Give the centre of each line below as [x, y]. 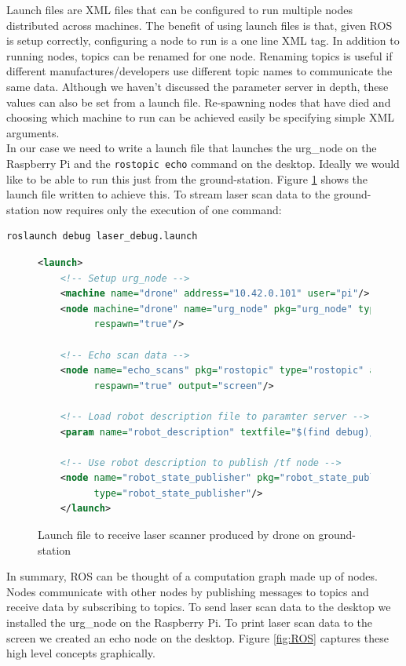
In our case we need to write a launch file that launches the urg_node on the [192, 148]
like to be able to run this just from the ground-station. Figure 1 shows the [187, 178]
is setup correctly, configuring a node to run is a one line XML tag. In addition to [203, 40]
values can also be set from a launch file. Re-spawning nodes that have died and [199, 102]
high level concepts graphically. [81, 653]
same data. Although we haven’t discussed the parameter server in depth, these [198, 86]
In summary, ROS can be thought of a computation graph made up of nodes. [192, 576]
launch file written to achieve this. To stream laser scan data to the [168, 194]
